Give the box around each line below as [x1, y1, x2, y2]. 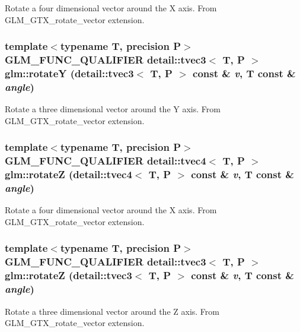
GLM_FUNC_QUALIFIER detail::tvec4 [5, 153, 206, 168]
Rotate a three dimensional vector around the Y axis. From [5, 103, 221, 115]
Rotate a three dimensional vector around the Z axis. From [5, 305, 219, 317]
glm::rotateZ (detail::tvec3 [5, 268, 132, 283]
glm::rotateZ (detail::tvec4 [5, 167, 132, 182]
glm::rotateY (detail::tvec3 [5, 65, 134, 80]
